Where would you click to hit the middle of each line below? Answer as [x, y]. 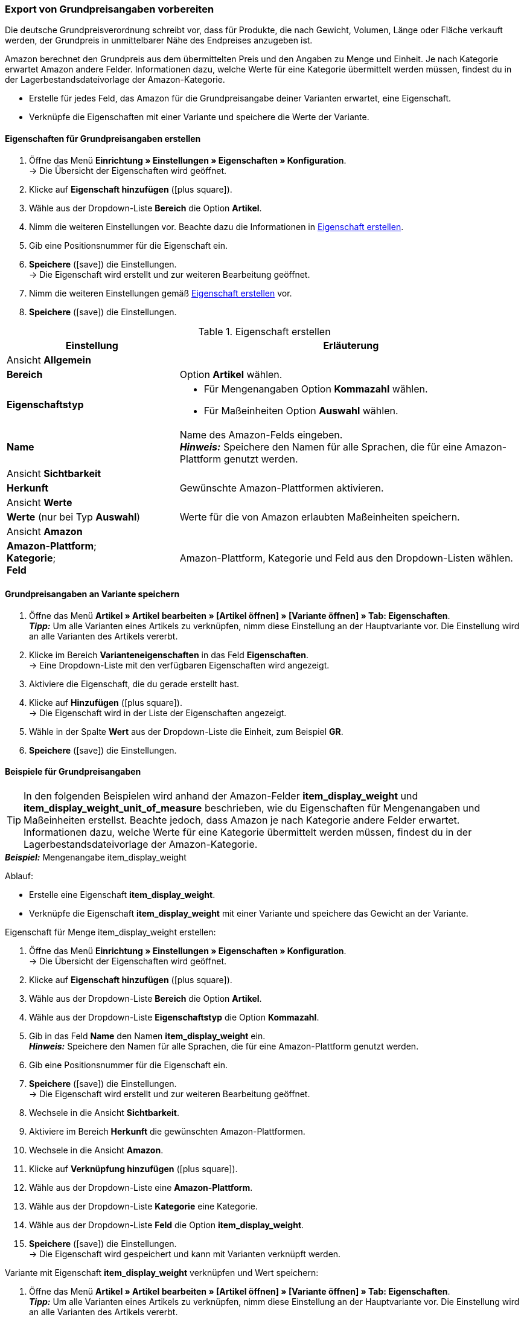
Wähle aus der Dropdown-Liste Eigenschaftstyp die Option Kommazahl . [174, 1017]
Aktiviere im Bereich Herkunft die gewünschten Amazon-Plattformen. [167, 1132]
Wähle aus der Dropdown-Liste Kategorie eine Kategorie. [143, 1206]
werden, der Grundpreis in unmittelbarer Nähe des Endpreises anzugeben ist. [159, 40]
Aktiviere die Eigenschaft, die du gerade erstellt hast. [134, 684]
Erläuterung [351, 345]
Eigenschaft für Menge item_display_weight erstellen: [110, 932]
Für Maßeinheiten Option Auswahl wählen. [301, 410]
